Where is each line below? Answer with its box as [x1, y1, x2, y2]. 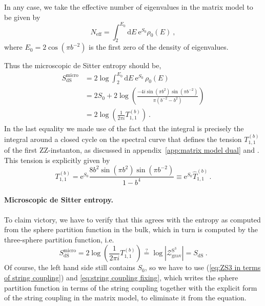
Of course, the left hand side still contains [4, 262, 135, 273]
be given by [4, 11, 40, 22]
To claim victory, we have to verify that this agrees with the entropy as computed [4, 214, 261, 225]
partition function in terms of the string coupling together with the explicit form [4, 282, 257, 293]
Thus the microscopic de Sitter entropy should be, [4, 60, 161, 71]
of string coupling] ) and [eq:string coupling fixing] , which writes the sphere [4, 272, 238, 283]
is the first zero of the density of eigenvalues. [89, 42, 229, 52]
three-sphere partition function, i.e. [4, 234, 114, 244]
